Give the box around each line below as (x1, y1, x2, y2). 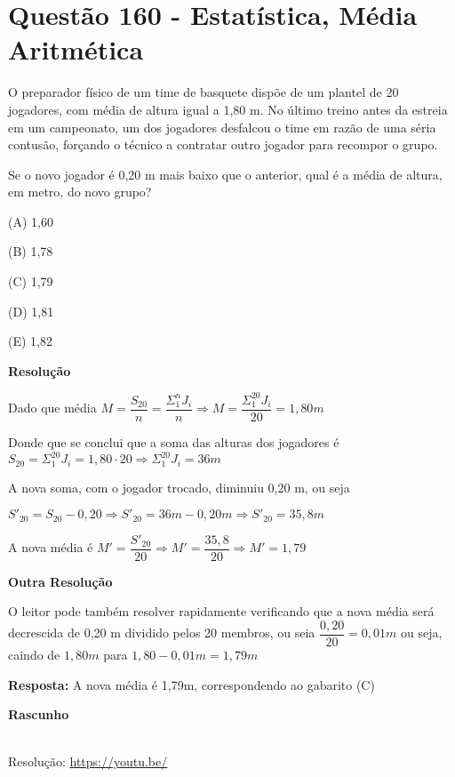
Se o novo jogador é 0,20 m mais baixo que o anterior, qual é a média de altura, (8, 164, 443, 183)
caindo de (8, 645, 60, 663)
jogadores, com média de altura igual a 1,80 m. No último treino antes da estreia (8, 100, 448, 118)
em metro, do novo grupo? (8, 182, 152, 201)
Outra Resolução (8, 572, 113, 590)
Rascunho (8, 705, 69, 724)
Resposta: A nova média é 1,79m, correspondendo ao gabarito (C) (8, 675, 375, 693)
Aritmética (8, 31, 144, 68)
